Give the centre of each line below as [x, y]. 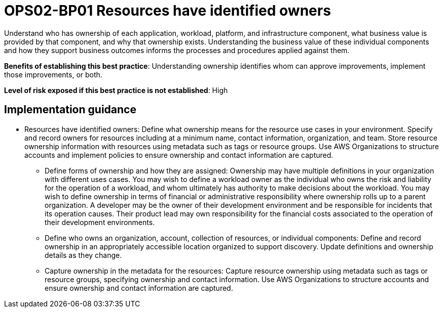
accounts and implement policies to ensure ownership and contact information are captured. [179, 155]
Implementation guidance [70, 110]
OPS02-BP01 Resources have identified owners [168, 11]
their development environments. [100, 222]
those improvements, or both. [53, 74]
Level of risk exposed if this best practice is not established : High [116, 90]
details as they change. [83, 255]
